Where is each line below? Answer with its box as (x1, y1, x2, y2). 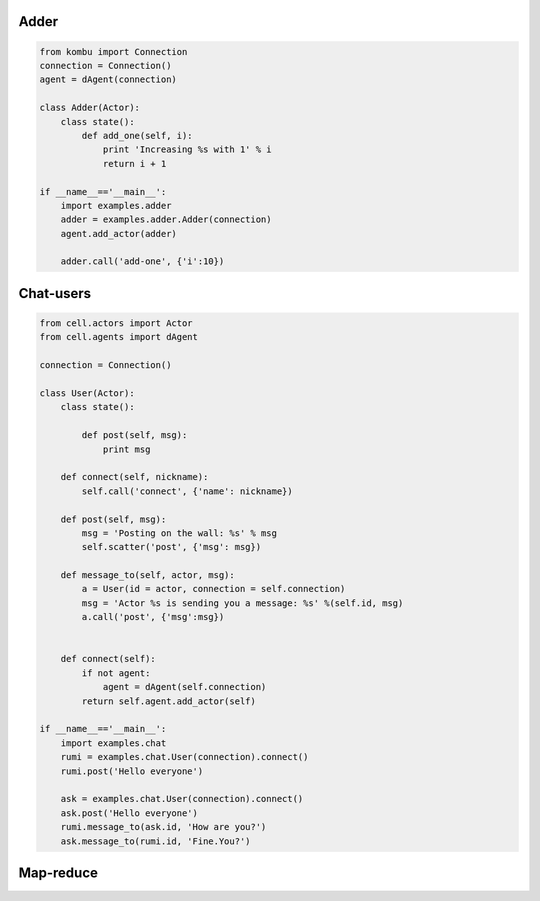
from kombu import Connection (39, 46, 188, 57)
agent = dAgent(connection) (39, 74, 177, 85)
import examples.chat (60, 737, 167, 749)
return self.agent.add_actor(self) (81, 695, 257, 707)
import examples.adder (60, 200, 172, 211)
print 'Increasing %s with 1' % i (102, 144, 272, 155)
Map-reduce (18, 864, 99, 881)
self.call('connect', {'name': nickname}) (81, 485, 294, 497)
